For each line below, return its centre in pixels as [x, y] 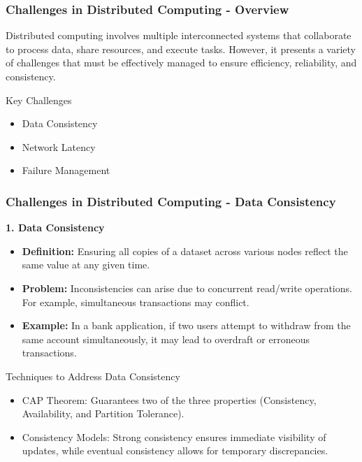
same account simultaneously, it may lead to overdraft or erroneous [166, 339]
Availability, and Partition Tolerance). [103, 413]
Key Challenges [39, 100]
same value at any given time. [86, 265]
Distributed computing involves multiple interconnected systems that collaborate [179, 35]
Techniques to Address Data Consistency [93, 376]
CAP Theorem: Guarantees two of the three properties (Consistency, [169, 399]
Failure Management [66, 170]
